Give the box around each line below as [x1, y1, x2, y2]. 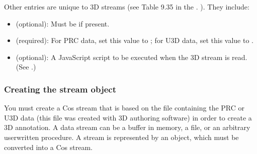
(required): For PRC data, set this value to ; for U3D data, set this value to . [16, 35, 253, 45]
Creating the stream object [4, 82, 117, 95]
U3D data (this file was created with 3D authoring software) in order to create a [4, 112, 252, 122]
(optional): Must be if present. [16, 18, 110, 28]
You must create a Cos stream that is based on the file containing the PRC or [4, 102, 245, 113]
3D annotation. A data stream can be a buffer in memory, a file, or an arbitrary [4, 122, 250, 132]
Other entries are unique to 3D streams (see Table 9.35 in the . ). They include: [4, 1, 249, 11]
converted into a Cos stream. [4, 141, 93, 152]
